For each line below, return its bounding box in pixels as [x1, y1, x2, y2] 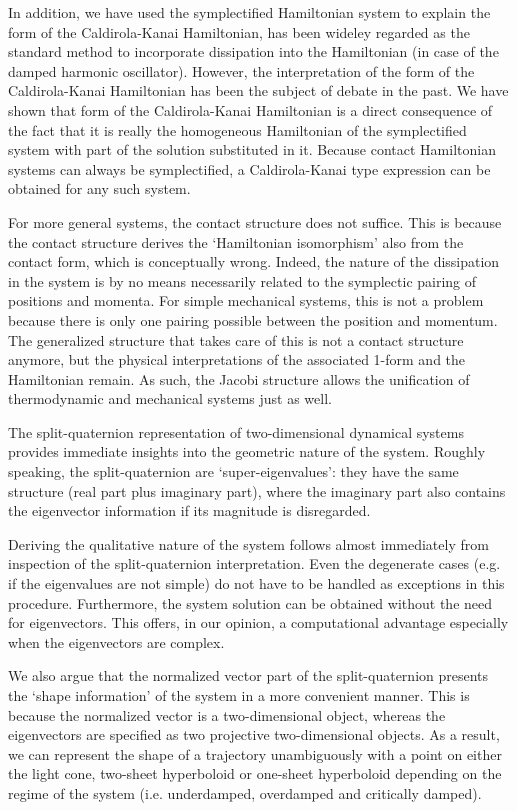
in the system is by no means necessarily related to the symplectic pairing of [8, 270, 477, 291]
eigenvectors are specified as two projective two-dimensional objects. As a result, [8, 724, 500, 745]
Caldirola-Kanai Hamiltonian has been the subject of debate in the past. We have [8, 80, 509, 101]
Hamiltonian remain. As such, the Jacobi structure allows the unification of [8, 368, 470, 389]
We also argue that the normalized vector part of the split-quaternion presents [8, 665, 489, 686]
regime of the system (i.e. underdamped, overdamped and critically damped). [8, 782, 482, 803]
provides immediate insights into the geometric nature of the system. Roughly [8, 441, 486, 462]
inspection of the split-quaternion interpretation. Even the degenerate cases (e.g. [8, 553, 501, 574]
